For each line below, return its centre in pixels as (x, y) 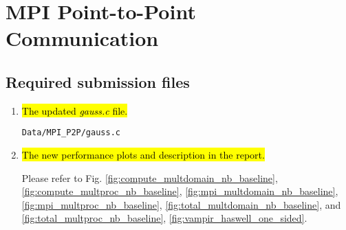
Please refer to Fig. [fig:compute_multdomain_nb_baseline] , (150, 177)
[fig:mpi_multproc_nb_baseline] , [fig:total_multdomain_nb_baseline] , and (181, 204)
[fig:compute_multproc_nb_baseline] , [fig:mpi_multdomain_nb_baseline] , (180, 191)
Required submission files (98, 81)
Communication (82, 38)
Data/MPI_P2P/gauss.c (71, 133)
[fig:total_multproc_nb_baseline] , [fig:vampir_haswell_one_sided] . (164, 218)
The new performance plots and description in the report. (143, 155)
